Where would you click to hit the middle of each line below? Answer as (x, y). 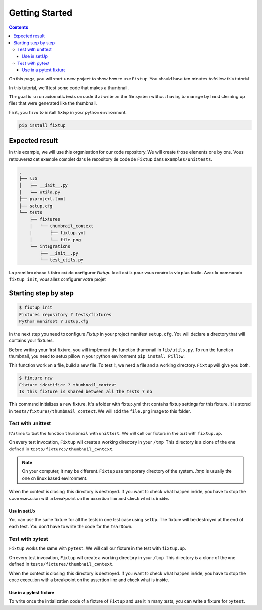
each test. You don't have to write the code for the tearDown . (71, 527)
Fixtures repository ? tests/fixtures (65, 314)
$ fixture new (36, 378)
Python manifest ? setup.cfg (54, 321)
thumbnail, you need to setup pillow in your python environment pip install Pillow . (97, 356)
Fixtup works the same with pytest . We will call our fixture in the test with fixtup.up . (98, 548)
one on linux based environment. (55, 478)
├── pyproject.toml (42, 199)
